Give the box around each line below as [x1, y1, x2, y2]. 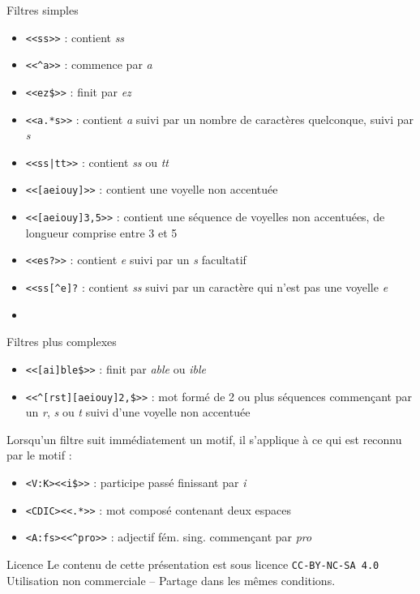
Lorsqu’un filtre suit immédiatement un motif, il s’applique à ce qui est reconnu [6, 430, 402, 447]
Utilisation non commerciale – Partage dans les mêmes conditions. [6, 571, 336, 588]
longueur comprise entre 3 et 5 [25, 224, 178, 241]
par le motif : [6, 447, 72, 464]
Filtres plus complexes [6, 333, 117, 350]
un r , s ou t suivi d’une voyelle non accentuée [25, 404, 251, 421]
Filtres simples [6, 2, 79, 18]
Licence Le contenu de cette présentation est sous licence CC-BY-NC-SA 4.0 [6, 555, 379, 572]
